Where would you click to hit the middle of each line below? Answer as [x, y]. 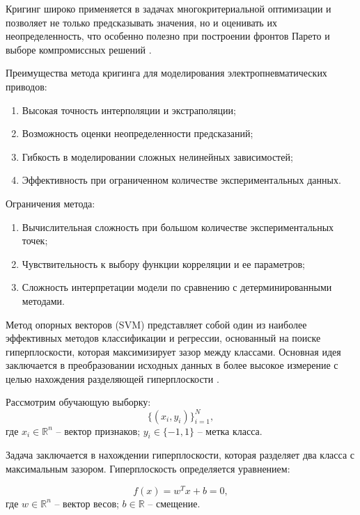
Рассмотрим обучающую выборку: [78, 402]
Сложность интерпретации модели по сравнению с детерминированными [177, 287]
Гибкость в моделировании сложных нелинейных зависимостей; [157, 156]
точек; [35, 240]
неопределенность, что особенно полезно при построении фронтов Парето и [168, 36]
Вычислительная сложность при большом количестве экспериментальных [178, 227]
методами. [43, 300]
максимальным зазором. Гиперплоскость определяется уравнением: [148, 468]
